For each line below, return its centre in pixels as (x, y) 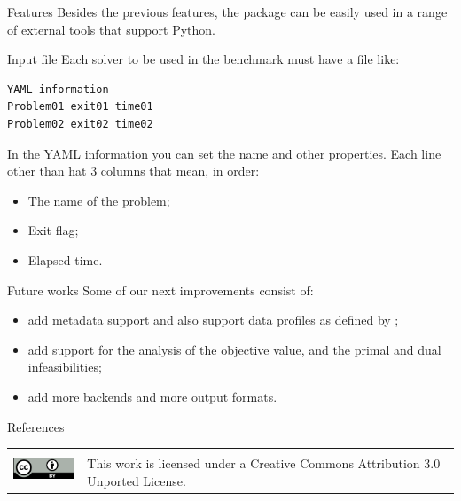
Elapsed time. (65, 259)
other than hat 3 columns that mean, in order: (133, 171)
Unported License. (137, 480)
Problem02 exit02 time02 (80, 124)
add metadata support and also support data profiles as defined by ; (213, 320)
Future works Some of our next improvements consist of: (160, 290)
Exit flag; (53, 230)
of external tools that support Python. (111, 29)
